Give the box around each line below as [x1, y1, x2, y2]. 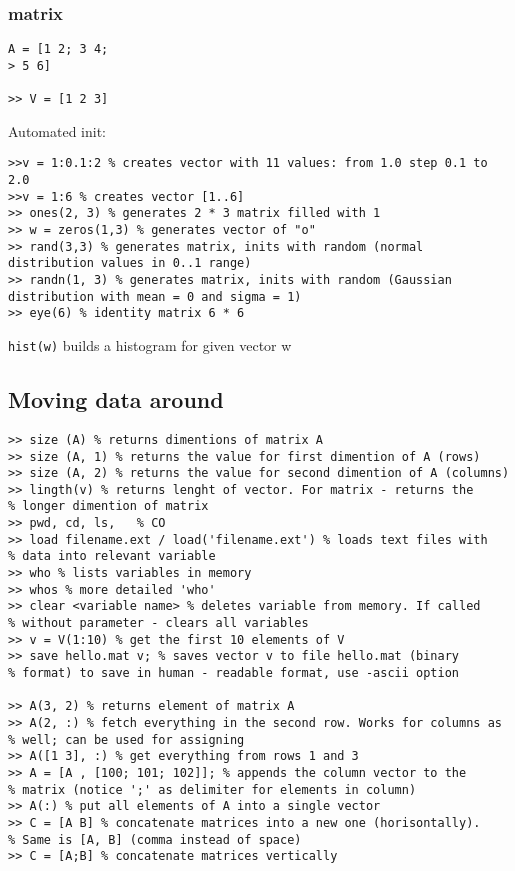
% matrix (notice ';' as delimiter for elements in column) [8, 782, 417, 797]
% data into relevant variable [8, 549, 216, 564]
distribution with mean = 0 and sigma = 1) [8, 289, 302, 304]
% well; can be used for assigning [8, 732, 245, 747]
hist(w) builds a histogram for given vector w [8, 335, 292, 355]
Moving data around [8, 384, 224, 415]
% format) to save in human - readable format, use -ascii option [8, 666, 460, 681]
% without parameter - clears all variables [8, 616, 309, 631]
